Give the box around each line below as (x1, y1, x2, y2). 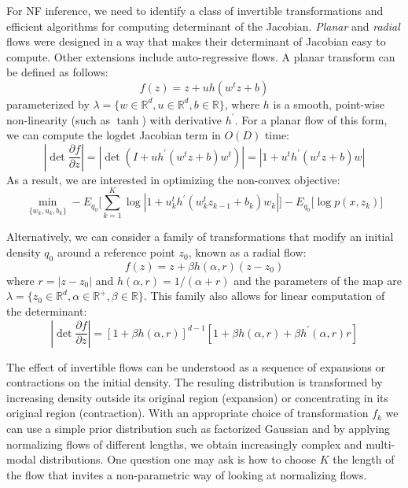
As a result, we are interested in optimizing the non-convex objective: (6, 171, 340, 187)
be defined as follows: (6, 64, 108, 80)
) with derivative (142, 111, 222, 128)
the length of (333, 451, 395, 468)
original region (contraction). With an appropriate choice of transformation (6, 405, 369, 421)
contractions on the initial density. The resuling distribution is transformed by (6, 374, 383, 390)
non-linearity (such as (6, 111, 111, 128)
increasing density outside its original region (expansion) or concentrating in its (6, 389, 389, 405)
